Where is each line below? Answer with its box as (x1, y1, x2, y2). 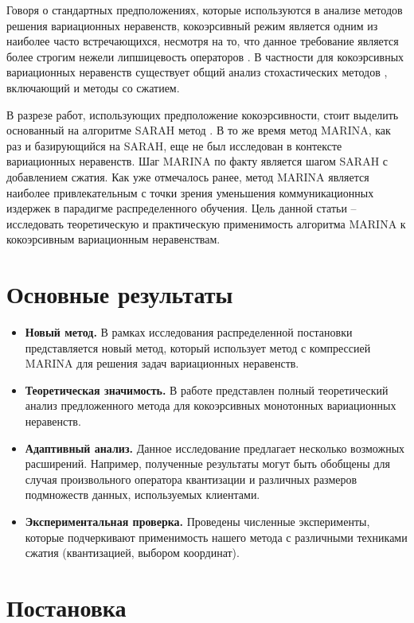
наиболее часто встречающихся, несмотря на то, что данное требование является (6, 33, 399, 49)
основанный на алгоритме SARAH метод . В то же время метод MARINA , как (6, 122, 391, 138)
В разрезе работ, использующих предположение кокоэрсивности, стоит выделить (6, 106, 399, 123)
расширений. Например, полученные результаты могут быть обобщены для (25, 455, 390, 472)
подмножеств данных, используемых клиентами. (25, 486, 260, 503)
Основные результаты (6, 278, 233, 310)
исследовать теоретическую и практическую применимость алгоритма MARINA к (6, 215, 406, 232)
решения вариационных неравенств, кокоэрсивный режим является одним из (6, 17, 378, 33)
